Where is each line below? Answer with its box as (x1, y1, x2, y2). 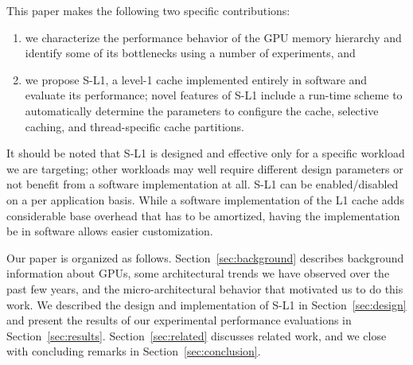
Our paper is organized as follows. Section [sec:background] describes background (6, 249, 404, 266)
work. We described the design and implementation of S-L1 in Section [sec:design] (6, 296, 407, 313)
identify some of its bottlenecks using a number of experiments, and (25, 45, 356, 61)
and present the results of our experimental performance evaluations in (6, 312, 352, 328)
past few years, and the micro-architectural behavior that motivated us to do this (6, 280, 403, 297)
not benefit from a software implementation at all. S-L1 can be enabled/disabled (6, 176, 399, 192)
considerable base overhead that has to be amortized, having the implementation (6, 207, 400, 223)
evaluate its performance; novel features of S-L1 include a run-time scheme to (25, 87, 403, 103)
